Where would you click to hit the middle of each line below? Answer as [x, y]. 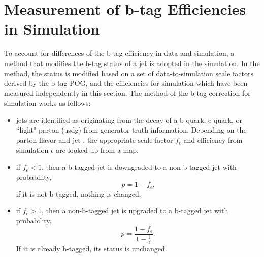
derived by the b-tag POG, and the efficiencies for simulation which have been [126, 83]
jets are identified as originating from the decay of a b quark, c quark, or [129, 120]
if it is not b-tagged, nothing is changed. [78, 193]
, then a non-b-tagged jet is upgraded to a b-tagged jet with [135, 211]
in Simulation [52, 29]
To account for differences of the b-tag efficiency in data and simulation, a [119, 53]
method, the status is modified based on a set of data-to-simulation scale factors [129, 73]
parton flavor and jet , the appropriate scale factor [94, 140]
